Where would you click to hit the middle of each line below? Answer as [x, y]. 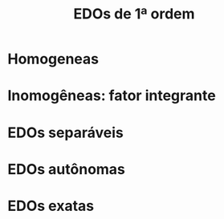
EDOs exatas [51, 206]
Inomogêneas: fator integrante [112, 96]
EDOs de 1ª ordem [134, 14]
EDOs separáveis [65, 132]
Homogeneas [53, 59]
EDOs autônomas [67, 169]
